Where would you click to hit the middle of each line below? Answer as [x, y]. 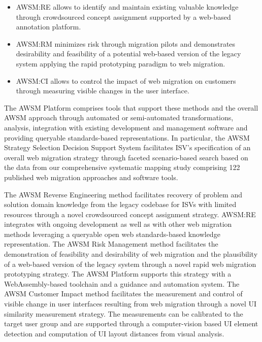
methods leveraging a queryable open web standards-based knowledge [112, 234]
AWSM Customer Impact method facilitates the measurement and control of [123, 294]
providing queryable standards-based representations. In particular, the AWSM [127, 137]
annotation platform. [48, 27]
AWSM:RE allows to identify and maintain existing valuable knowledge [127, 7]
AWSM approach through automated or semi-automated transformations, [119, 117]
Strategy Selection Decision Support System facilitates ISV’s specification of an [127, 147]
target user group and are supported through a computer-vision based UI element [131, 323]
